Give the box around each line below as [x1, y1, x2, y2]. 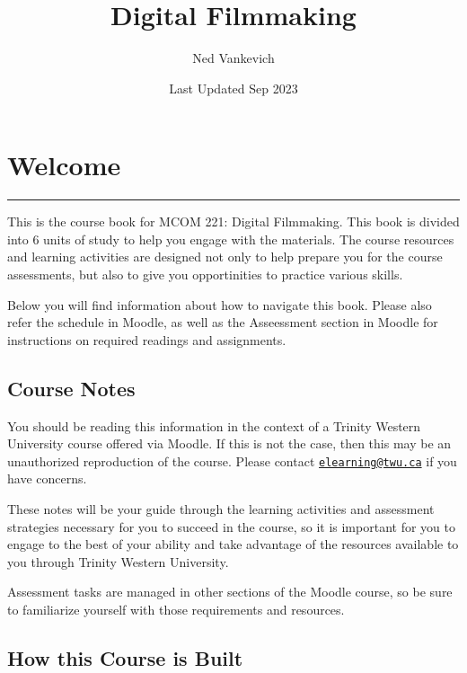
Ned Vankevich [192, 49, 275, 67]
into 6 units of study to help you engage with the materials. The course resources [7, 229, 454, 248]
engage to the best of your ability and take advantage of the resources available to [7, 535, 459, 553]
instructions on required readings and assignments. [7, 330, 286, 349]
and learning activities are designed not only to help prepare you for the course [7, 247, 443, 266]
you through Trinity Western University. [7, 552, 229, 571]
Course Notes [7, 374, 136, 402]
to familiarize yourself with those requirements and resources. [7, 600, 345, 619]
